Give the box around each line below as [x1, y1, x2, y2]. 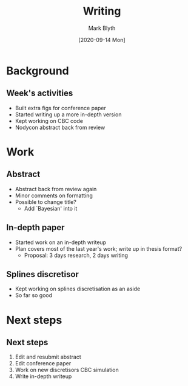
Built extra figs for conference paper [15, 104, 106, 111]
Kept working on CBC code [15, 117, 84, 124]
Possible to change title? [15, 198, 77, 205]
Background [6, 64, 69, 77]
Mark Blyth [88, 24, 116, 32]
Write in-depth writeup [15, 373, 72, 380]
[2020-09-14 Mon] [78, 36, 126, 43]
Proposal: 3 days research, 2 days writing [24, 251, 129, 259]
